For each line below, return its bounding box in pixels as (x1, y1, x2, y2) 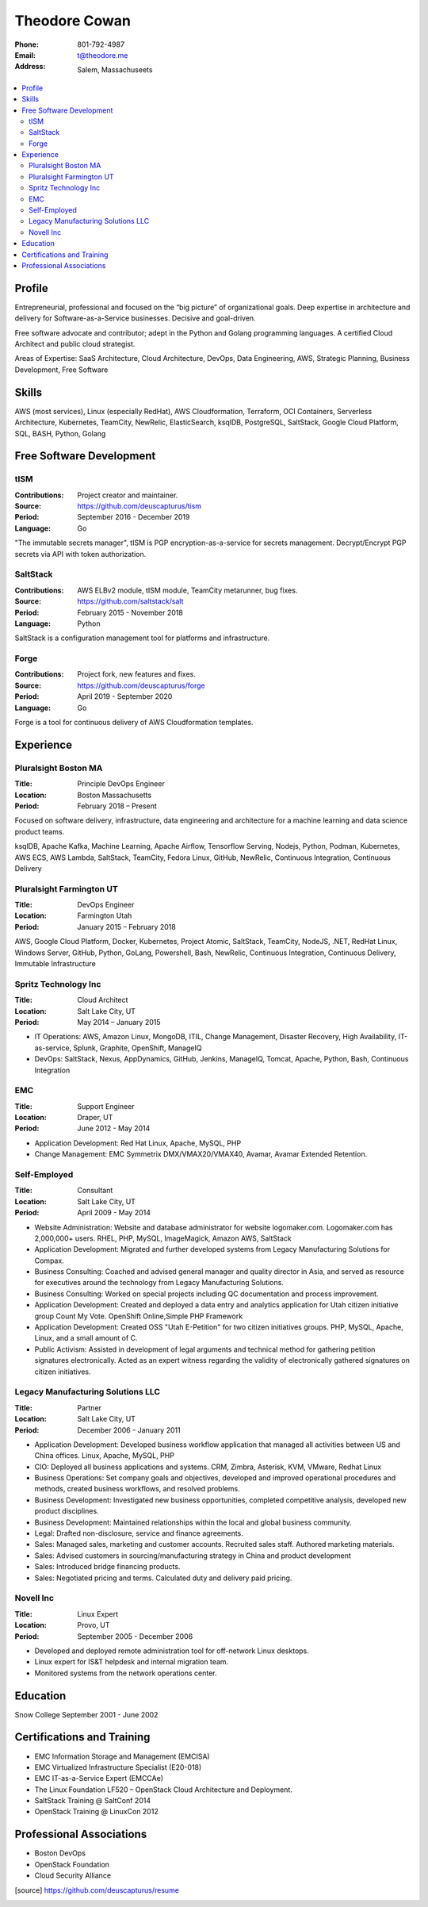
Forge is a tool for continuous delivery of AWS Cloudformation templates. (14, 718, 254, 727)
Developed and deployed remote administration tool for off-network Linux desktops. (34, 1646, 309, 1656)
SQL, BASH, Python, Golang (14, 428, 106, 438)
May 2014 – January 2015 (77, 1017, 162, 1026)
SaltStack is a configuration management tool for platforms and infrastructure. (14, 633, 270, 643)
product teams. (14, 827, 65, 836)
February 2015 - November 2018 (77, 608, 184, 617)
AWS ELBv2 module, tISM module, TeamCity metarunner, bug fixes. (77, 585, 298, 595)
